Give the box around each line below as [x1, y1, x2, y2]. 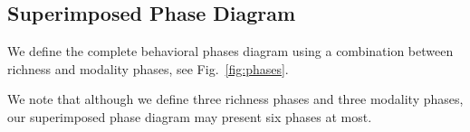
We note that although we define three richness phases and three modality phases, [7, 90, 464, 108]
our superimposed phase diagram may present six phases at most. [7, 107, 372, 126]
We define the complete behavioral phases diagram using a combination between [7, 42, 454, 61]
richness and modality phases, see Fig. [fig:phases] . [7, 59, 289, 78]
